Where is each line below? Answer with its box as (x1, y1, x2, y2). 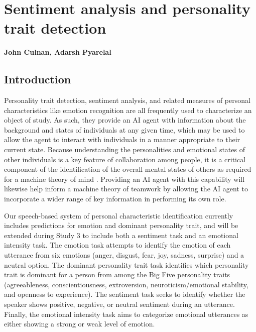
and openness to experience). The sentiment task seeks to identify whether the (4, 289, 245, 299)
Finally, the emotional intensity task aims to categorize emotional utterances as (4, 308, 248, 319)
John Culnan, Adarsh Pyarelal (4, 47, 111, 57)
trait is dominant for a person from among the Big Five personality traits (4, 269, 230, 280)
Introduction (4, 71, 71, 87)
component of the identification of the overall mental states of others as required (4, 164, 251, 174)
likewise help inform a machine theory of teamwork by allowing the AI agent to (4, 183, 248, 194)
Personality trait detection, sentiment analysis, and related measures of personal (4, 95, 250, 105)
